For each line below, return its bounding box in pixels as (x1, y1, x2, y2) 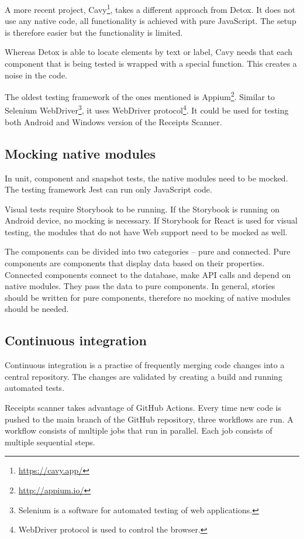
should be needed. (5, 303, 69, 315)
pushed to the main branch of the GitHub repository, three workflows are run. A (5, 413, 293, 425)
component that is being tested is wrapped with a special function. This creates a (5, 57, 297, 70)
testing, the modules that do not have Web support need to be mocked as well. (5, 225, 288, 238)
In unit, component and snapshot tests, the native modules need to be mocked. (5, 171, 288, 184)
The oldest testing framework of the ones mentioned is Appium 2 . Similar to (5, 89, 275, 102)
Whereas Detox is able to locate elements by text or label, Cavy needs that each (5, 46, 293, 58)
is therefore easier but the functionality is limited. (5, 26, 183, 38)
